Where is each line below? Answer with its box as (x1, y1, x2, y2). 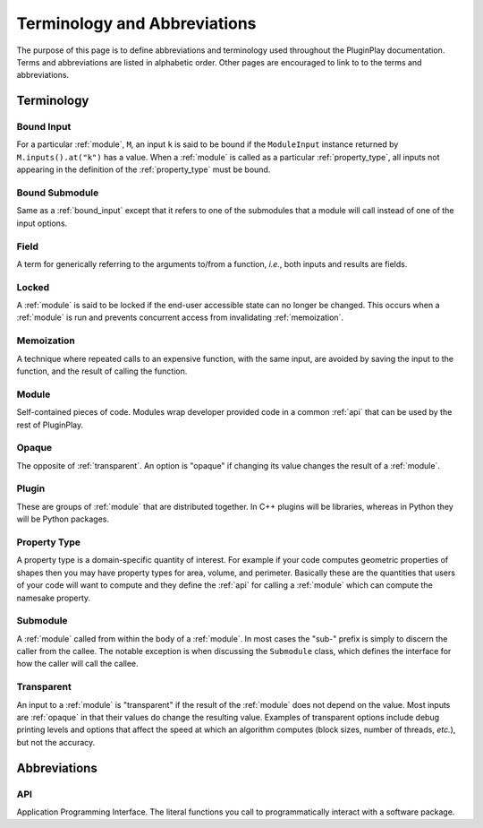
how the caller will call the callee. (16, 659, 139, 669)
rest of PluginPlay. (16, 419, 84, 430)
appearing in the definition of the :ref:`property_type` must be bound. (16, 164, 271, 175)
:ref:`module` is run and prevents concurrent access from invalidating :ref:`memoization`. (16, 312, 344, 323)
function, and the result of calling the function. (16, 366, 188, 376)
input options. (16, 218, 68, 229)
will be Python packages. (16, 513, 109, 524)
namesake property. (16, 592, 91, 603)
